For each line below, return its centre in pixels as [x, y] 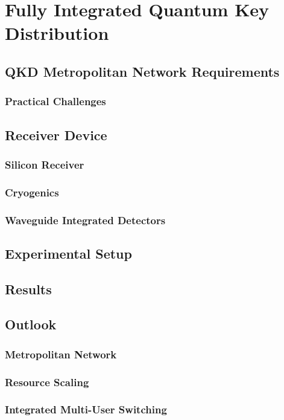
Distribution [57, 33]
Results [28, 289]
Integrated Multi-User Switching [86, 409]
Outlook [31, 324]
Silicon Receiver [45, 164]
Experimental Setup [68, 253]
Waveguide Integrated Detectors [85, 220]
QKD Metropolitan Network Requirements [142, 71]
